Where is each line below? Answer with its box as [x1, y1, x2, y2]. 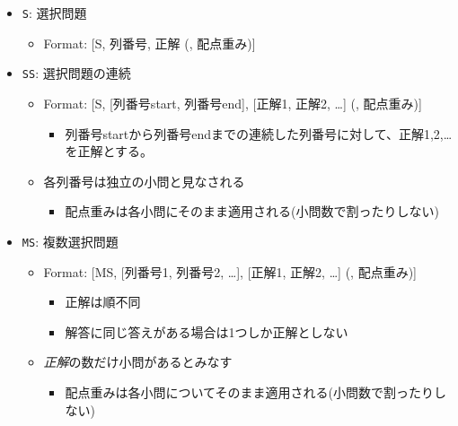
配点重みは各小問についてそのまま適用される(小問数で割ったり [65, 382, 434, 401]
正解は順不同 [65, 292, 141, 311]
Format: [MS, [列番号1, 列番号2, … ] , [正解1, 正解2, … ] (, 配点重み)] [43, 262, 417, 281]
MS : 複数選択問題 [22, 231, 119, 250]
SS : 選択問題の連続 [22, 64, 131, 83]
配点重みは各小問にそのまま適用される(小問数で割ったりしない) [65, 202, 440, 221]
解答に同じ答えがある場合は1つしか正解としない [65, 322, 348, 341]
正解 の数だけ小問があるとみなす [43, 352, 233, 371]
